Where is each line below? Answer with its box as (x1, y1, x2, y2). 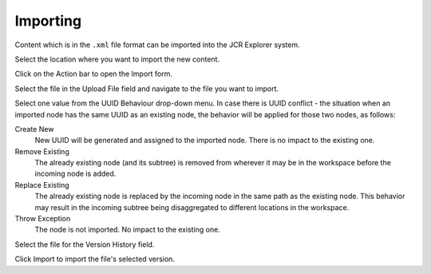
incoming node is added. (34, 169, 117, 179)
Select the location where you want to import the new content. (14, 54, 219, 64)
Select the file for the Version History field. (14, 240, 155, 249)
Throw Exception (14, 214, 71, 224)
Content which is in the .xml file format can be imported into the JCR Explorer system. (14, 40, 300, 50)
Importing (14, 12, 82, 30)
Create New (14, 124, 54, 133)
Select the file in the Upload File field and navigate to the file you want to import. (14, 84, 279, 93)
